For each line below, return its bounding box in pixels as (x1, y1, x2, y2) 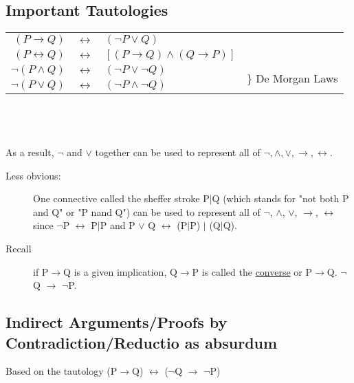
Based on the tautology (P (5, 364, 118, 378)
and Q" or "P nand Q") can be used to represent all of (33, 204, 261, 219)
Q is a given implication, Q (63, 264, 177, 278)
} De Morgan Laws (247, 69, 338, 86)
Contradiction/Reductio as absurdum (5, 331, 278, 353)
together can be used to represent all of (95, 144, 261, 159)
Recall (5, 241, 32, 255)
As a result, (5, 144, 54, 159)
